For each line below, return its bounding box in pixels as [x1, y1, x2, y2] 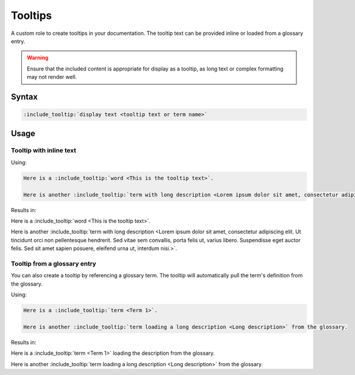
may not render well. [27, 73, 77, 81]
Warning [27, 54, 49, 62]
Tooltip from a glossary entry [11, 259, 96, 268]
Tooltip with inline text [11, 146, 76, 155]
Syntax [11, 92, 38, 102]
